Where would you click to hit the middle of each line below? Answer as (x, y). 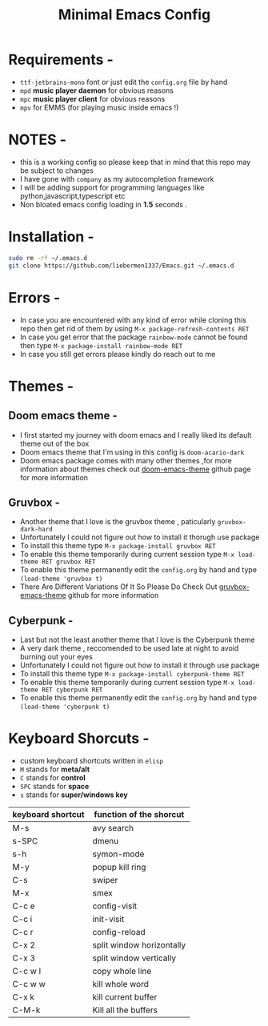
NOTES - (37, 140)
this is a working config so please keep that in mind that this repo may (135, 162)
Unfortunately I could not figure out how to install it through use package (140, 665)
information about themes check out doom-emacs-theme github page (135, 469)
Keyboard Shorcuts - (79, 739)
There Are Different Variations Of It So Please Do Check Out (118, 587)
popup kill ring (119, 868)
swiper (105, 880)
